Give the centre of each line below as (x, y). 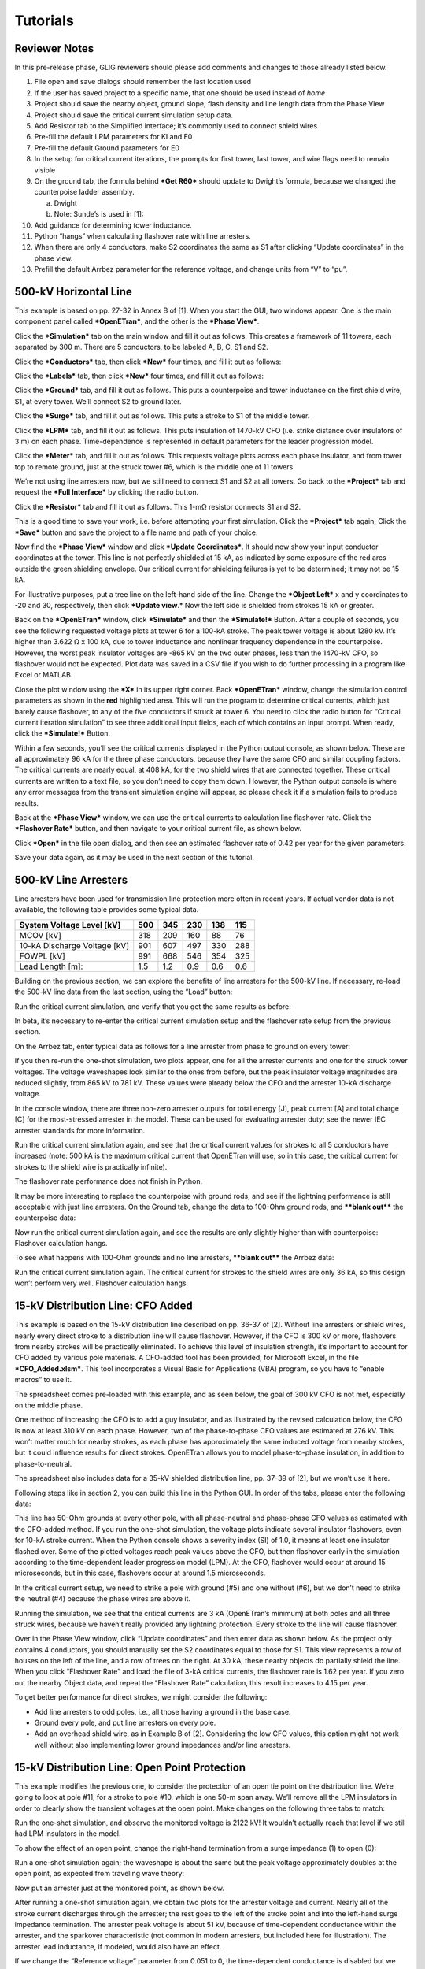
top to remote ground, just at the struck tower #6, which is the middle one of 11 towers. (155, 467)
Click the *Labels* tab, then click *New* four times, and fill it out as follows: (139, 376)
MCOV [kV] (41, 935)
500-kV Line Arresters (71, 880)
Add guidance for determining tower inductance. (113, 225)
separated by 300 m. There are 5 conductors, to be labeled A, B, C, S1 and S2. (142, 347)
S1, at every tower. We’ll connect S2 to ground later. (98, 401)
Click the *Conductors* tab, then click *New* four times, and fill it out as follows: (148, 362)
